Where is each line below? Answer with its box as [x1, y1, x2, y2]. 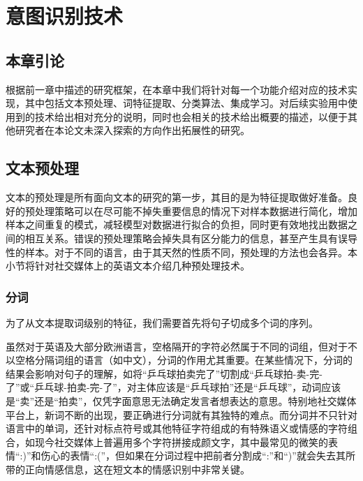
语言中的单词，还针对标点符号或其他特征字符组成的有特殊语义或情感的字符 [6, 421, 348, 436]
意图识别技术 [6, 1, 124, 30]
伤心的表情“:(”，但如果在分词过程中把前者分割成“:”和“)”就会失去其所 [40, 448, 355, 463]
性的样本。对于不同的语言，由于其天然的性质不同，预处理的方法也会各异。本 [6, 244, 357, 259]
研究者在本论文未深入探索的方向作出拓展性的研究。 [15, 123, 250, 138]
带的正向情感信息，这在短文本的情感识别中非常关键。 [6, 461, 250, 476]
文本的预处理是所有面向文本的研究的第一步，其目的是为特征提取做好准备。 [6, 190, 348, 205]
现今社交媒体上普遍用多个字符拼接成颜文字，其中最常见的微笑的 [34, 434, 328, 449]
